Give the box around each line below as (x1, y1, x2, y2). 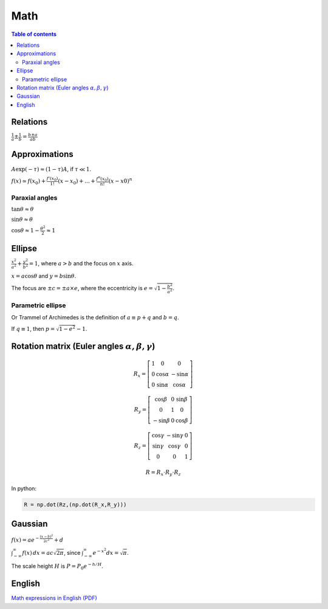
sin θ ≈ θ (11, 216, 33, 223)
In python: (11, 484, 36, 492)
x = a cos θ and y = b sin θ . (11, 272, 77, 279)
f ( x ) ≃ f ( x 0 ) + (11, 177, 46, 186)
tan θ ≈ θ (11, 206, 34, 212)
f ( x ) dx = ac (22, 549, 54, 556)
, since (64, 549, 81, 556)
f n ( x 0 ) (96, 175, 109, 183)
